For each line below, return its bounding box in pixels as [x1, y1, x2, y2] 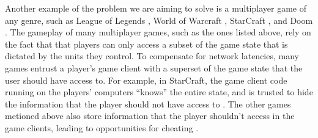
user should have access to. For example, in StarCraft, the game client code [5, 73, 287, 86]
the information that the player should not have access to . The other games [5, 97, 291, 110]
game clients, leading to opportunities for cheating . [5, 121, 199, 134]
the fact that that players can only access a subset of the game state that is [5, 37, 288, 50]
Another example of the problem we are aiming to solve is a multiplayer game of [5, 2, 306, 14]
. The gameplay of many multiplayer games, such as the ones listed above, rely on [5, 26, 311, 38]
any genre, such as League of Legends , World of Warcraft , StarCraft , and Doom [5, 13, 313, 26]
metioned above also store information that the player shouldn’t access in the [5, 109, 295, 122]
